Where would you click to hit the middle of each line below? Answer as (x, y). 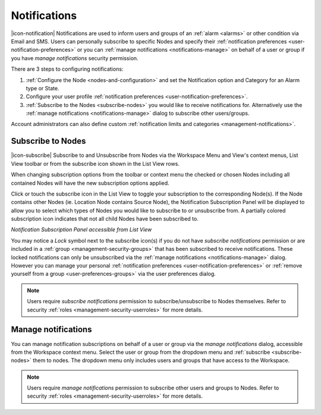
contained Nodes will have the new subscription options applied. (90, 183)
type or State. (43, 88)
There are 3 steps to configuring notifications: (67, 69)
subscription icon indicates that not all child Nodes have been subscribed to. (105, 219)
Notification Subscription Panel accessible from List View (81, 229)
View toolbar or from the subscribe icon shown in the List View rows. (95, 164)
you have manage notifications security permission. (75, 58)
